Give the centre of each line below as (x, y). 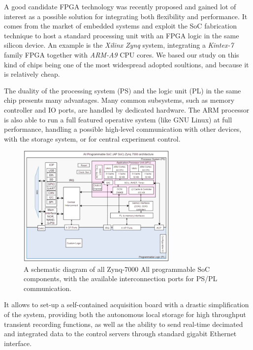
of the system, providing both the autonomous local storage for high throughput (125, 314)
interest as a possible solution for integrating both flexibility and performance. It (126, 16)
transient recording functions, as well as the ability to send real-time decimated (124, 324)
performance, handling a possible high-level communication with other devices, (123, 129)
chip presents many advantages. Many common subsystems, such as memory (119, 100)
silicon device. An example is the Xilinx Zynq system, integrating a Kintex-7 (119, 45)
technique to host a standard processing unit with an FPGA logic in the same (122, 35)
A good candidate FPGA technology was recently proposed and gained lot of (120, 6)
